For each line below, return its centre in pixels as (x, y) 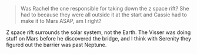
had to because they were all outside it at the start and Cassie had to (103, 15)
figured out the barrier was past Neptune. (56, 45)
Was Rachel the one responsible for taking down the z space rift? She (105, 9)
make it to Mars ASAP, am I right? (61, 21)
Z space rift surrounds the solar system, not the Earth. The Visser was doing (98, 32)
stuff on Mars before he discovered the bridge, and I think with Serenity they (99, 38)
